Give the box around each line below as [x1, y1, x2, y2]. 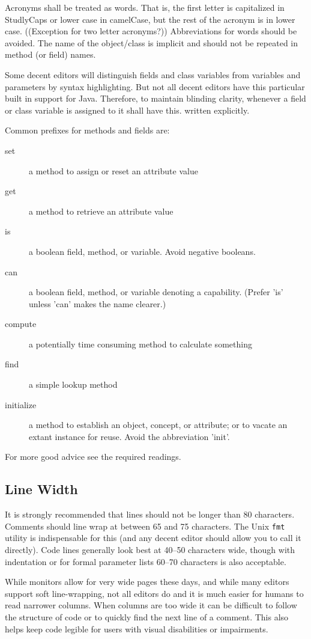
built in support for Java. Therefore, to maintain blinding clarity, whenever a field [5, 92, 306, 105]
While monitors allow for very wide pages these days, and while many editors [5, 575, 289, 588]
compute [5, 317, 37, 330]
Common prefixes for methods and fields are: [5, 124, 170, 136]
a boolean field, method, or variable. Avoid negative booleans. [29, 245, 256, 257]
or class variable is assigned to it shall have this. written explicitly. [5, 103, 250, 116]
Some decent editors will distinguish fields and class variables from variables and [5, 68, 301, 81]
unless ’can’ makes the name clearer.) [29, 297, 166, 310]
